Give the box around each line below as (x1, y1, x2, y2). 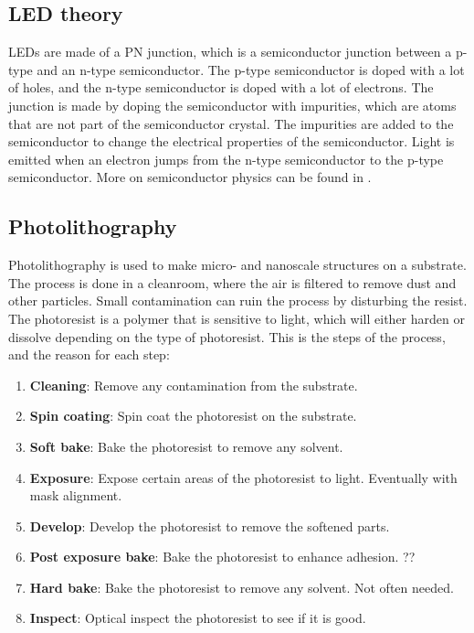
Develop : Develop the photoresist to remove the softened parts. (29, 516, 390, 535)
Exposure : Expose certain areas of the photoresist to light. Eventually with (29, 467, 458, 487)
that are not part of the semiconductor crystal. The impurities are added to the (8, 113, 454, 133)
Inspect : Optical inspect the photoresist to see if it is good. (29, 608, 366, 628)
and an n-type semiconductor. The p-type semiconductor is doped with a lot (37, 59, 465, 79)
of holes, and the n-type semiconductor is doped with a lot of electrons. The (8, 78, 434, 97)
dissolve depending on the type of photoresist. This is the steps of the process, (8, 327, 446, 346)
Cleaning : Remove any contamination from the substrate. (29, 375, 358, 394)
